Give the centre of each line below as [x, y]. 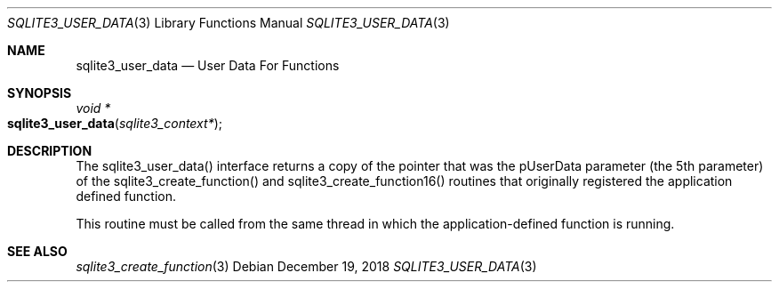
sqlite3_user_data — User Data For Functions [208, 65]
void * [93, 108]
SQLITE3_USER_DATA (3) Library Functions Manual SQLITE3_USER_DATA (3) [229, 23]
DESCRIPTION [50, 151]
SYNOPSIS [40, 93]
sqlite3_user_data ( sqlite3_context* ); [115, 123]
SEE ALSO [37, 251]
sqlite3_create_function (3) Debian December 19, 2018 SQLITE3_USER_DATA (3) [306, 266]
